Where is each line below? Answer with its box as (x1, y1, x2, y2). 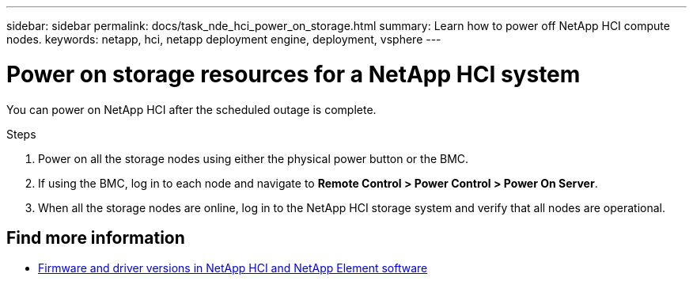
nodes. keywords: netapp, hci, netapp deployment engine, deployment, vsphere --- (6, 32, 441, 46)
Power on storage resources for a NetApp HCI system (6, 60, 581, 88)
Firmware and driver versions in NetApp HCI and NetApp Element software (38, 261, 428, 275)
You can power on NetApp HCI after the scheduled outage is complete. (6, 102, 377, 116)
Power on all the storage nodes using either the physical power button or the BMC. (38, 151, 469, 165)
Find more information (6, 227, 185, 248)
